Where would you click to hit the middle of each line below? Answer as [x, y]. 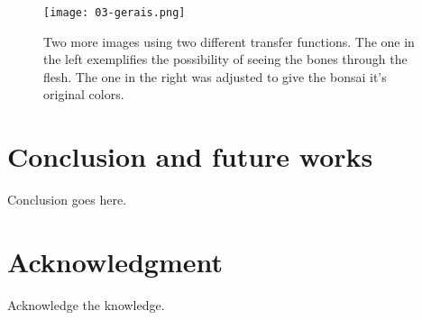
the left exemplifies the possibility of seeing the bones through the [225, 59]
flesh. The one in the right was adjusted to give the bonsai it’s [215, 76]
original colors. [84, 94]
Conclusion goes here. [67, 200]
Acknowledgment [115, 261]
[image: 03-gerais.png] [115, 13]
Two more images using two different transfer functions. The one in [229, 41]
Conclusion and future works [190, 156]
